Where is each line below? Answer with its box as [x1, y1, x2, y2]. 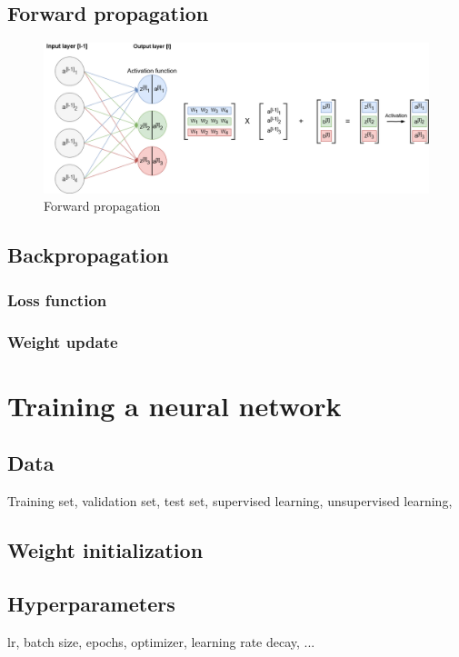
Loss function [7, 288, 107, 311]
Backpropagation [7, 241, 169, 269]
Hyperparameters [7, 589, 175, 617]
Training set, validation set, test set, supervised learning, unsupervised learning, [7, 492, 453, 511]
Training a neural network [7, 386, 342, 423]
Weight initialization [7, 536, 204, 564]
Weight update [7, 330, 118, 353]
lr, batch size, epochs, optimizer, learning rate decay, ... [7, 632, 315, 651]
